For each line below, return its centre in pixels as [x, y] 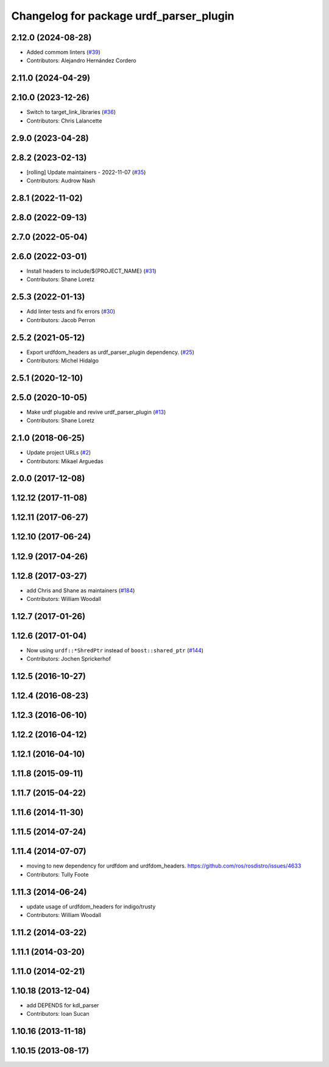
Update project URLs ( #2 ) [59, 453]
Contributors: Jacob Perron [61, 320]
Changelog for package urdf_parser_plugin [123, 16]
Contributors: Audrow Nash [61, 181]
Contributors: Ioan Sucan [58, 1014]
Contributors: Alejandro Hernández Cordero [81, 60]
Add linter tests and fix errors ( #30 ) [71, 312]
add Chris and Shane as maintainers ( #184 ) [81, 590]
